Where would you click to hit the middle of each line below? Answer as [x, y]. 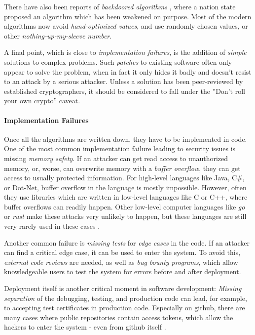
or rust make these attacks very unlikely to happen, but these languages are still [125, 216]
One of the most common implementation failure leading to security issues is [120, 148]
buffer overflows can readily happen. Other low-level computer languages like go [125, 206]
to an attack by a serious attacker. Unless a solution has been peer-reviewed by [124, 81]
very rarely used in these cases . [52, 226]
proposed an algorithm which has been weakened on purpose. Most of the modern [128, 16]
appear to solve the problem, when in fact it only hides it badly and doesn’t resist [128, 71]
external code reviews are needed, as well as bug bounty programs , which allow [121, 262]
